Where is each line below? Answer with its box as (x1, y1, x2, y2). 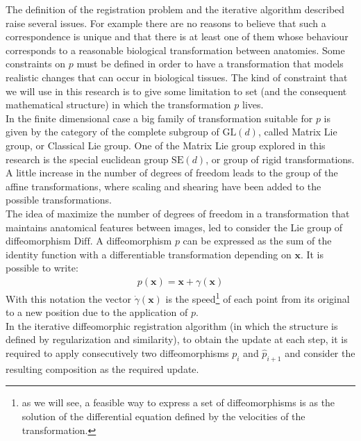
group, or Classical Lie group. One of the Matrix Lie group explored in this (6, 138, 326, 152)
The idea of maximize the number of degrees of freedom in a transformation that (6, 206, 350, 220)
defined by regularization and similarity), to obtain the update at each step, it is (6, 332, 348, 347)
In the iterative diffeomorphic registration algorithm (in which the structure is (6, 318, 338, 333)
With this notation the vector (6, 291, 131, 306)
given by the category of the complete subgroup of (6, 124, 219, 139)
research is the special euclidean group (6, 151, 169, 166)
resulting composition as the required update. (6, 361, 199, 376)
